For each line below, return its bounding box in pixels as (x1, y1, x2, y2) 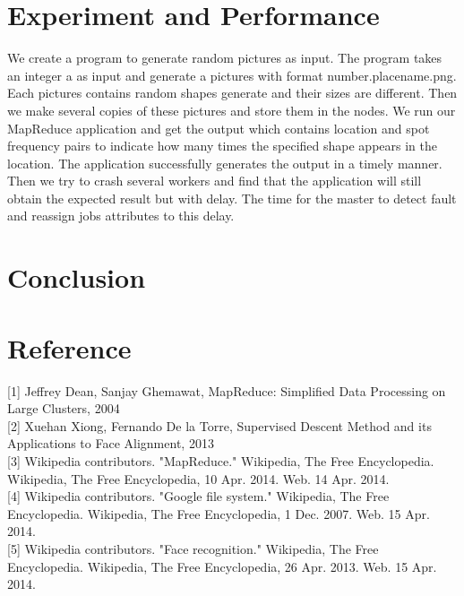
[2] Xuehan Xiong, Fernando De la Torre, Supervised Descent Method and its (7, 416, 432, 435)
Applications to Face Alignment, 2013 (7, 434, 214, 453)
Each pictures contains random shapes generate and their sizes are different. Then (7, 83, 458, 102)
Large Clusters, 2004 (7, 399, 120, 418)
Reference (7, 329, 132, 366)
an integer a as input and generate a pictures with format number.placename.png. (7, 65, 457, 84)
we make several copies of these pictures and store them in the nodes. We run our (7, 100, 456, 119)
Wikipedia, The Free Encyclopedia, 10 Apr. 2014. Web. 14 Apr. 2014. (7, 469, 390, 488)
